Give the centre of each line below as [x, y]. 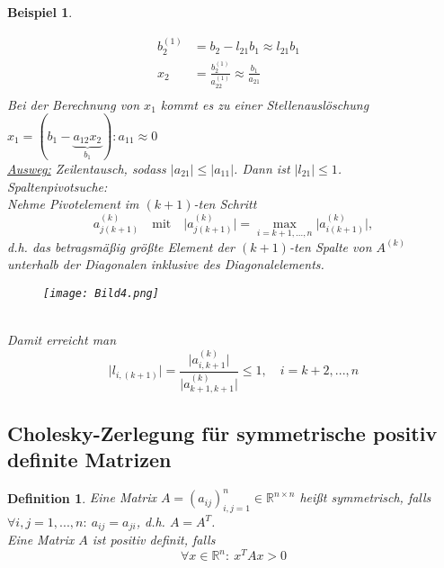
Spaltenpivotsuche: [58, 186]
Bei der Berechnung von [74, 104]
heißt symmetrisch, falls [365, 497]
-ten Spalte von [330, 246]
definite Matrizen [89, 459]
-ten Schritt [225, 204]
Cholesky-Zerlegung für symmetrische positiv [222, 433]
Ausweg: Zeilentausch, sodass [87, 168]
